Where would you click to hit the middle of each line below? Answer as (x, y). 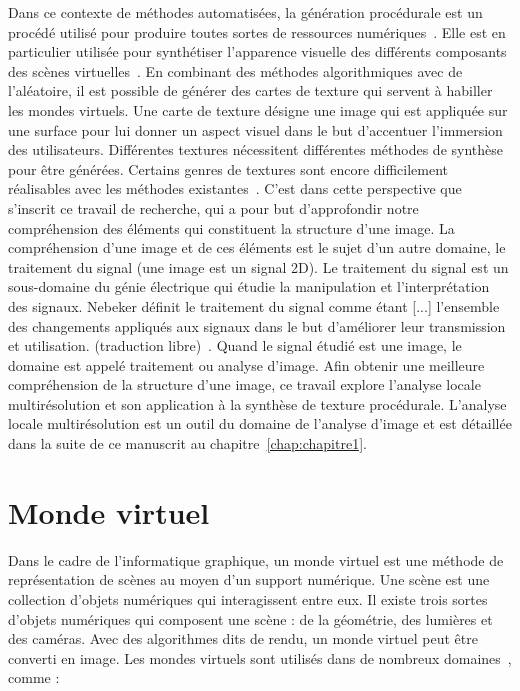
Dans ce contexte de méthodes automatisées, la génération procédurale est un (245, 12)
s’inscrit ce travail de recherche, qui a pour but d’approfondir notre (213, 207)
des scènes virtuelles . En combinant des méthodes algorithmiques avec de (235, 70)
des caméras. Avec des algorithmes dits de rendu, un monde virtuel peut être (243, 638)
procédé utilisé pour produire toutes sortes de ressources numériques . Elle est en (257, 31)
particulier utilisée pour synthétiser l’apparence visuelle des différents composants (257, 51)
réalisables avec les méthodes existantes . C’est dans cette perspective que (235, 188)
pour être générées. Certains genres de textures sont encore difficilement (228, 168)
